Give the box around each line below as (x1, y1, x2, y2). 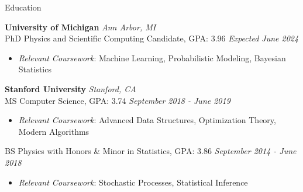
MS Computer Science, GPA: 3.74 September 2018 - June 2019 (5, 94, 230, 106)
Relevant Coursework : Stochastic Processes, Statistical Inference (18, 176, 248, 188)
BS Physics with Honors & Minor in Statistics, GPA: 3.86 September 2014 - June (5, 145, 297, 157)
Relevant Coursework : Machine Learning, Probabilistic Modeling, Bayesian (18, 51, 286, 64)
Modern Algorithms (18, 125, 89, 137)
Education (5, 1, 42, 13)
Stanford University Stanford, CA (5, 82, 136, 95)
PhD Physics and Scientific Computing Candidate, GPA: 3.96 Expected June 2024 (5, 32, 299, 44)
